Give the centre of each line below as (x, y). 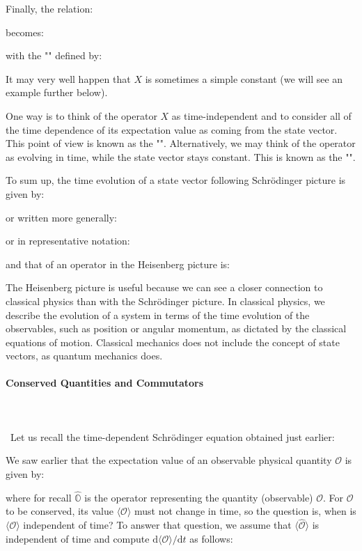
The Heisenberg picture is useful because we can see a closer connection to (164, 287)
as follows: (211, 538)
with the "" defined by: (54, 55)
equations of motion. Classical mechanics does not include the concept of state (173, 342)
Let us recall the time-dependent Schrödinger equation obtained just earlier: (172, 436)
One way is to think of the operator (81, 115)
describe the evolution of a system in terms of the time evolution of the (158, 315)
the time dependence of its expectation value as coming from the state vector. (172, 129)
